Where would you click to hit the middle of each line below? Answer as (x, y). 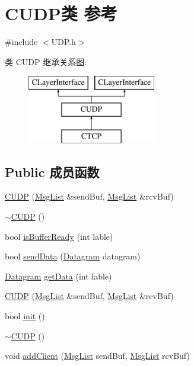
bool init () (25, 316)
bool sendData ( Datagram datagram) (73, 256)
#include (21, 42)
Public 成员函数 (52, 171)
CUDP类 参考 (61, 13)
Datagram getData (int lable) (58, 276)
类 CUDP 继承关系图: (46, 61)
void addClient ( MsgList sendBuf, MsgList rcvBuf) (97, 356)
